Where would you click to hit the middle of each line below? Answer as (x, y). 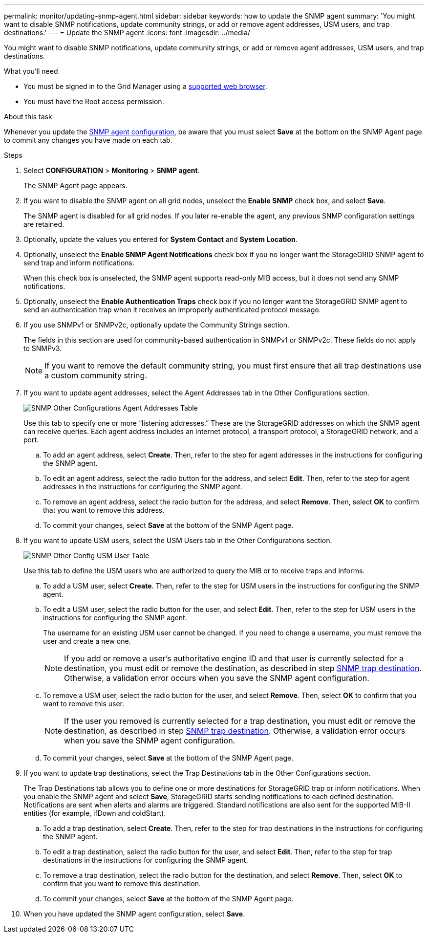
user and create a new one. (87, 641)
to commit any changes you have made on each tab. (88, 140)
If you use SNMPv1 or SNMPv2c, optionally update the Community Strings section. (156, 325)
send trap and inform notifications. (79, 263)
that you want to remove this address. (104, 510)
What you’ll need (31, 71)
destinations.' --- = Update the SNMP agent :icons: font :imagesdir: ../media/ (127, 33)
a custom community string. (96, 375)
